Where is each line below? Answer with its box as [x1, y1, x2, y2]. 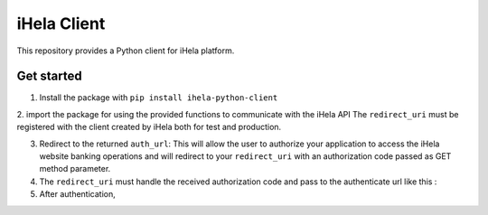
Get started [16, 69, 82, 84]
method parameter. [39, 164, 111, 174]
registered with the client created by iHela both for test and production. [16, 122, 282, 133]
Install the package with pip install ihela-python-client [39, 92, 278, 103]
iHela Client [16, 14, 106, 33]
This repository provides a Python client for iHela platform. [16, 45, 235, 56]
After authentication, [39, 189, 117, 200]
